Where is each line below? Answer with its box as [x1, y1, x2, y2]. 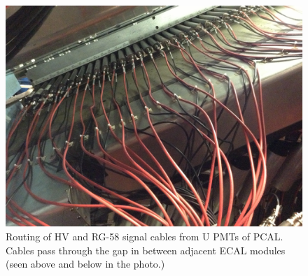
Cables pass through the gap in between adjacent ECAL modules [6, 242, 286, 257]
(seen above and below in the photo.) [6, 256, 165, 271]
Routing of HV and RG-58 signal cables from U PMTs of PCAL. [6, 228, 283, 243]
